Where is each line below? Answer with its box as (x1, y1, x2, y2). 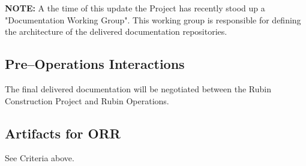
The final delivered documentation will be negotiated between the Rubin (5, 82, 271, 95)
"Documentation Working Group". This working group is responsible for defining (5, 13, 301, 26)
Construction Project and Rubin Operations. (5, 94, 169, 107)
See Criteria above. (5, 152, 74, 164)
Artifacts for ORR (5, 123, 121, 142)
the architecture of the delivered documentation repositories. (5, 25, 227, 38)
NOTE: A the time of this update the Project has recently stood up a (5, 2, 265, 14)
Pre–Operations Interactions (5, 55, 185, 73)
